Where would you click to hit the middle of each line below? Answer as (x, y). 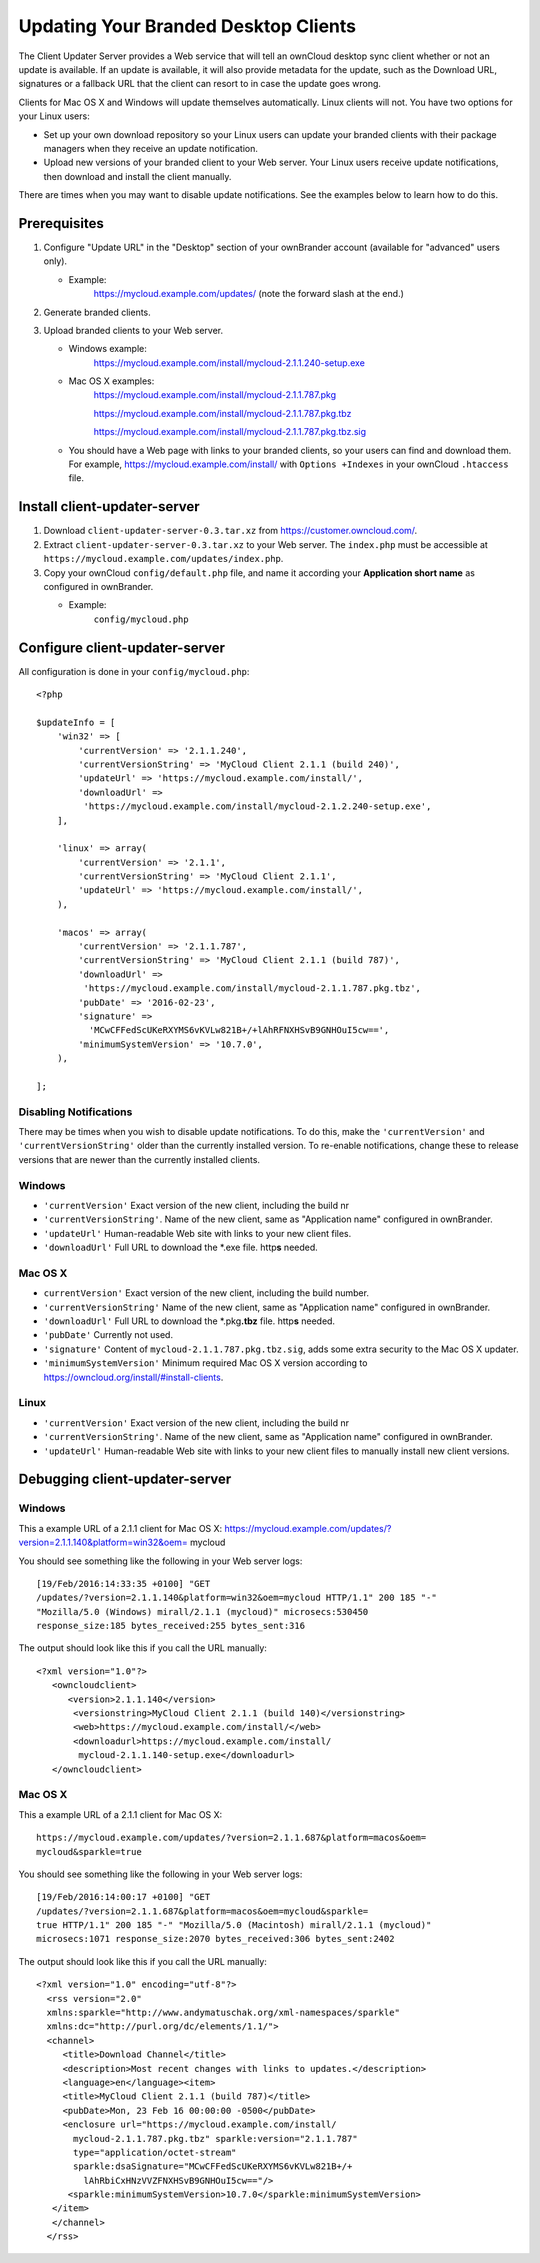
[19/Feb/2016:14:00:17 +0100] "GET (123, 1897)
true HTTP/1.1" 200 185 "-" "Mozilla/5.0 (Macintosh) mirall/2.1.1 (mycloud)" (234, 1925)
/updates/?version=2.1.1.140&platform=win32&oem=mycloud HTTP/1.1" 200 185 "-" (236, 1598)
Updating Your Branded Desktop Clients (187, 26)
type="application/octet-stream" (155, 2152)
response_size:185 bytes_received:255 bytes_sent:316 (170, 1626)
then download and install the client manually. (137, 176)
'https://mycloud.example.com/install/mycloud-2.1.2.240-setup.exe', (257, 806)
